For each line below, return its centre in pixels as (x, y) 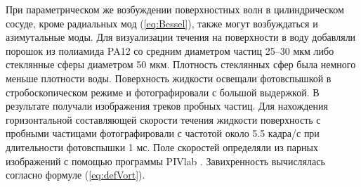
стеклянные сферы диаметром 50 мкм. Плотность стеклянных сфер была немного (181, 64)
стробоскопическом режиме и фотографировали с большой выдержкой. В (163, 92)
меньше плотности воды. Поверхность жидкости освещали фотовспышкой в (169, 78)
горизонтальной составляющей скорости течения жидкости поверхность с (163, 119)
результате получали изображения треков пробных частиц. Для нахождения (167, 106)
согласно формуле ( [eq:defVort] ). (76, 175)
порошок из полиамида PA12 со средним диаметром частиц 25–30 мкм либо (170, 50)
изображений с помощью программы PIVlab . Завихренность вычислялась (165, 161)
